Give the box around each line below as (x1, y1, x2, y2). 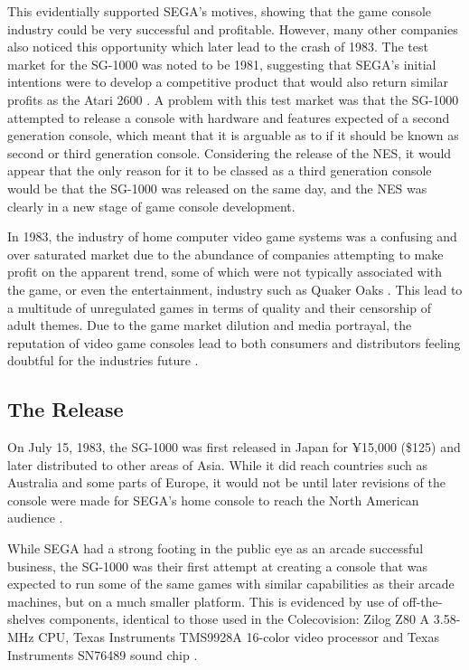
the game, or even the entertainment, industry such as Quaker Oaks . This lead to (7, 279, 463, 298)
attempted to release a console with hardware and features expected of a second (7, 108, 450, 127)
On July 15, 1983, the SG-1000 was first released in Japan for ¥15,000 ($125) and (7, 438, 461, 457)
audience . (7, 508, 63, 527)
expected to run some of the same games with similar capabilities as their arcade (7, 574, 455, 593)
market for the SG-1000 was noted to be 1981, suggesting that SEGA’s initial (7, 54, 436, 73)
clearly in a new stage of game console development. (7, 196, 295, 215)
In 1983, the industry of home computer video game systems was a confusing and (7, 227, 457, 246)
